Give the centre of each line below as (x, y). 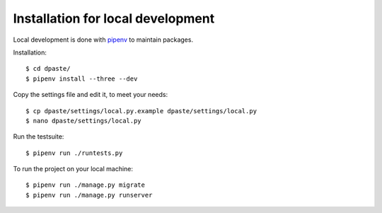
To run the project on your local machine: (73, 169)
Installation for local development (114, 18)
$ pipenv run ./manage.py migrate (85, 185)
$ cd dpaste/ (48, 69)
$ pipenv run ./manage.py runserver (89, 195)
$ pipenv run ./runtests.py (74, 153)
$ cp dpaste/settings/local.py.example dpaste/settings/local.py (141, 111)
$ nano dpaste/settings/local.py (83, 121)
